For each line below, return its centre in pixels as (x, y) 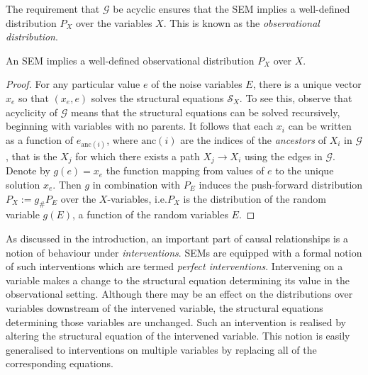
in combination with (136, 184)
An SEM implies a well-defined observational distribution (130, 60)
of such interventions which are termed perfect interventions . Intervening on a (174, 266)
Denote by (28, 170)
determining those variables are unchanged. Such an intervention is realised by (176, 321)
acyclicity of (32, 112)
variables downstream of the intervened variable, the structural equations (165, 307)
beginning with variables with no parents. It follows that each (140, 126)
